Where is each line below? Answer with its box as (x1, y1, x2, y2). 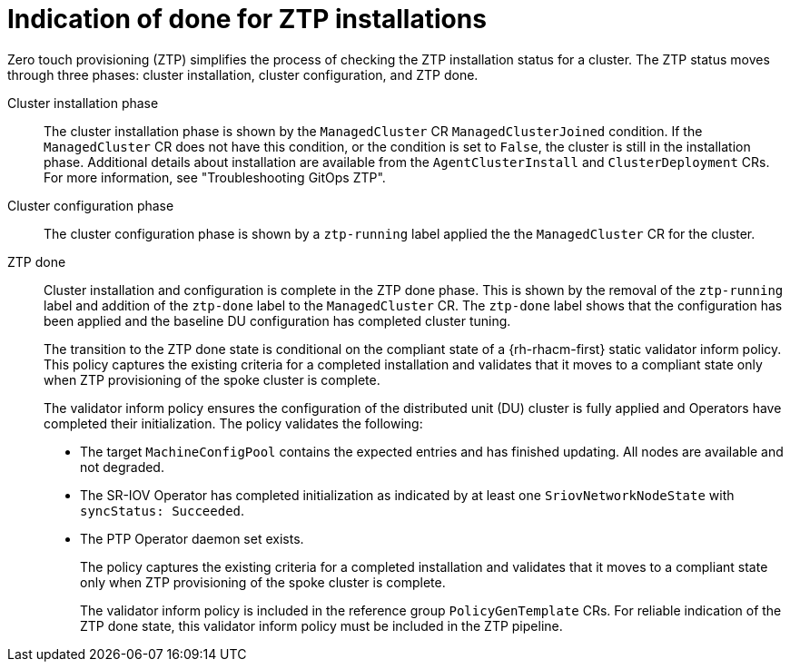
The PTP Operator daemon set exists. (80, 530, 304, 546)
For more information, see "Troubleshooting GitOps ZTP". (44, 169, 386, 185)
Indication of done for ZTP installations (7, 4, 487, 34)
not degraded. (80, 458, 164, 475)
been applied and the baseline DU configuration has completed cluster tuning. (44, 312, 511, 329)
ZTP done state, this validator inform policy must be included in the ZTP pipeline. (80, 617, 563, 634)
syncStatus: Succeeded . (80, 502, 245, 518)
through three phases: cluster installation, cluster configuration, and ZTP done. (7, 66, 479, 83)
